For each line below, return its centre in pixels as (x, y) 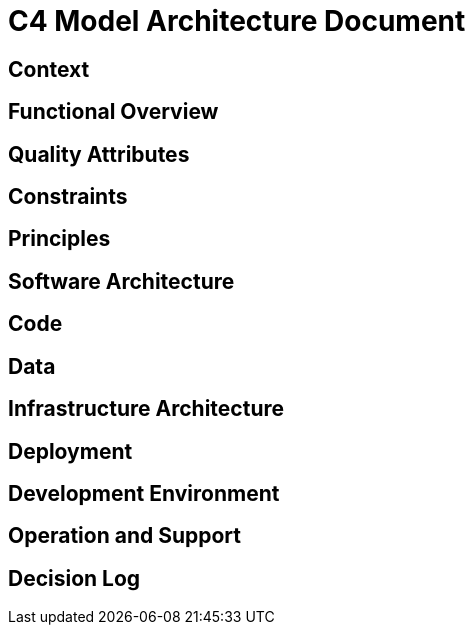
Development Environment (144, 493)
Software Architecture (121, 281)
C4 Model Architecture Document (237, 21)
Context (49, 69)
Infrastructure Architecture (146, 409)
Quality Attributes (99, 154)
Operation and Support (124, 536)
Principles (59, 239)
